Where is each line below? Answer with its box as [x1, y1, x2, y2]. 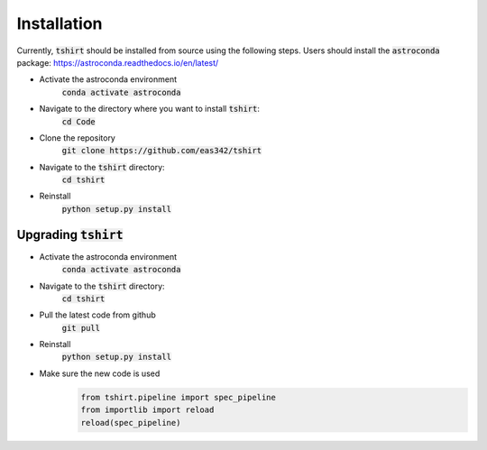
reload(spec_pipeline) [80, 418, 181, 427]
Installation [16, 14, 103, 33]
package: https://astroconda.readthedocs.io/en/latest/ [16, 57, 219, 68]
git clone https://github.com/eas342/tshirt [61, 145, 262, 156]
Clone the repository [39, 132, 116, 143]
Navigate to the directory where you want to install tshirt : [39, 104, 261, 115]
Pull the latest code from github [39, 309, 157, 320]
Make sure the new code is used [39, 368, 161, 379]
